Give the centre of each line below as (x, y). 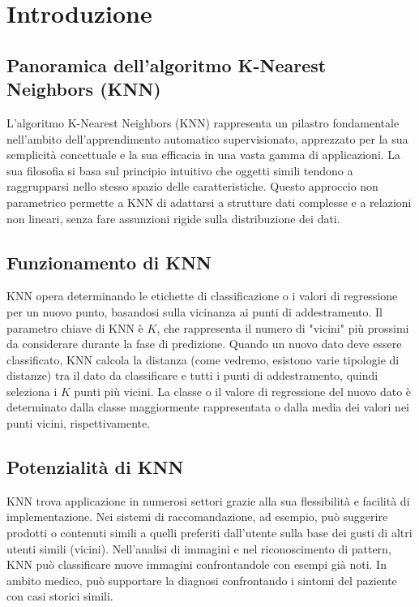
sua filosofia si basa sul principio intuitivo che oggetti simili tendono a (180, 170)
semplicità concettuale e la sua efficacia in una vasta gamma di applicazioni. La (204, 155)
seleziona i (32, 391)
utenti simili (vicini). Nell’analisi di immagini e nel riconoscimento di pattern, (199, 548)
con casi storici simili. (60, 596)
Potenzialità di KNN (95, 467)
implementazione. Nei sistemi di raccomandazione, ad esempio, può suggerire (197, 517)
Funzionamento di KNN (109, 262)
